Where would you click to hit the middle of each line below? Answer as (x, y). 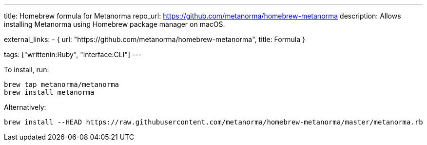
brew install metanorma (49, 92)
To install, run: (27, 70)
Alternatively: (25, 107)
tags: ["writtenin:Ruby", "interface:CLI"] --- (73, 54)
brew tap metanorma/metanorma (62, 84)
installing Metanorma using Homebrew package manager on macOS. (115, 24)
